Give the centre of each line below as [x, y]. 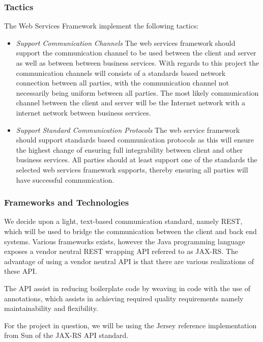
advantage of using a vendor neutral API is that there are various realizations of [129, 261]
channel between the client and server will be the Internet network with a [130, 103]
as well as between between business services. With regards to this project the [137, 63]
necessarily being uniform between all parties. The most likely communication [137, 92]
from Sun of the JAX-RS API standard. [66, 335]
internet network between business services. [83, 112]
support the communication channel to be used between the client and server [136, 53]
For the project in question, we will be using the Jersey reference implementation [130, 325]
